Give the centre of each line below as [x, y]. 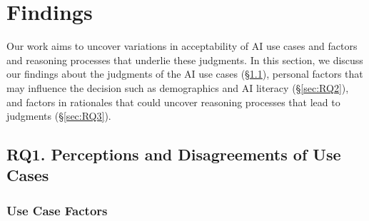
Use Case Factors [57, 210]
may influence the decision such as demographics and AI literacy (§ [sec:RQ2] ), [178, 87]
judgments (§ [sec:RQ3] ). [59, 116]
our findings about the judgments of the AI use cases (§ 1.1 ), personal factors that [185, 74]
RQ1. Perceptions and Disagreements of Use [174, 154]
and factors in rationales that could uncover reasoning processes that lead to [173, 102]
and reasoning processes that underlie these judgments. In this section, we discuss [185, 60]
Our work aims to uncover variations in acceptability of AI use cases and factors [182, 46]
